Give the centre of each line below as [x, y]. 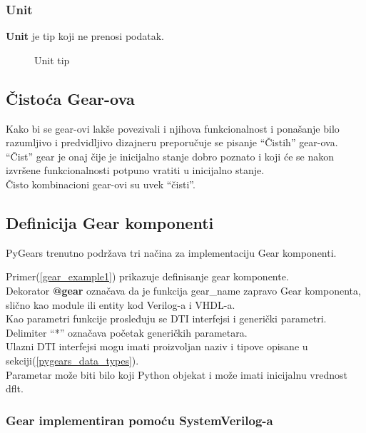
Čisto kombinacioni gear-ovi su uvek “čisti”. [101, 184]
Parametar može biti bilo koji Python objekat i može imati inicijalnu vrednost [177, 374]
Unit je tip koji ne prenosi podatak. [85, 36]
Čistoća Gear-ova [70, 98]
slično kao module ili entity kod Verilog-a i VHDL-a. [121, 304]
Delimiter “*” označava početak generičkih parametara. [127, 332]
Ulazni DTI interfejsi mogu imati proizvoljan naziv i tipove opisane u [157, 346]
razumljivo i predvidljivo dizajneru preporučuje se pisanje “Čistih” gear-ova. [172, 142]
